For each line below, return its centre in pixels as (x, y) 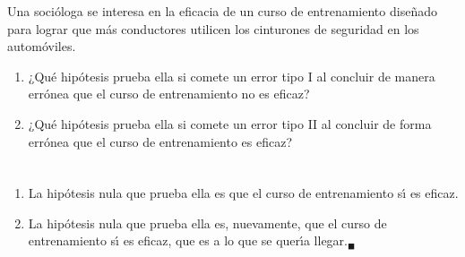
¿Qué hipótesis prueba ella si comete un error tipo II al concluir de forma (230, 123)
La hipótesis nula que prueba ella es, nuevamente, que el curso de (207, 223)
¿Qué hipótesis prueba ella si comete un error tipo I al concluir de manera (232, 76)
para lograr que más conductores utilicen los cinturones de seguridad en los (213, 28)
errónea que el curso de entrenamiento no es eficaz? (169, 94)
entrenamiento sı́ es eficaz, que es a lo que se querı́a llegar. (188, 240)
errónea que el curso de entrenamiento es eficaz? (160, 141)
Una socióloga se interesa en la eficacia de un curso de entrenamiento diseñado (222, 11)
